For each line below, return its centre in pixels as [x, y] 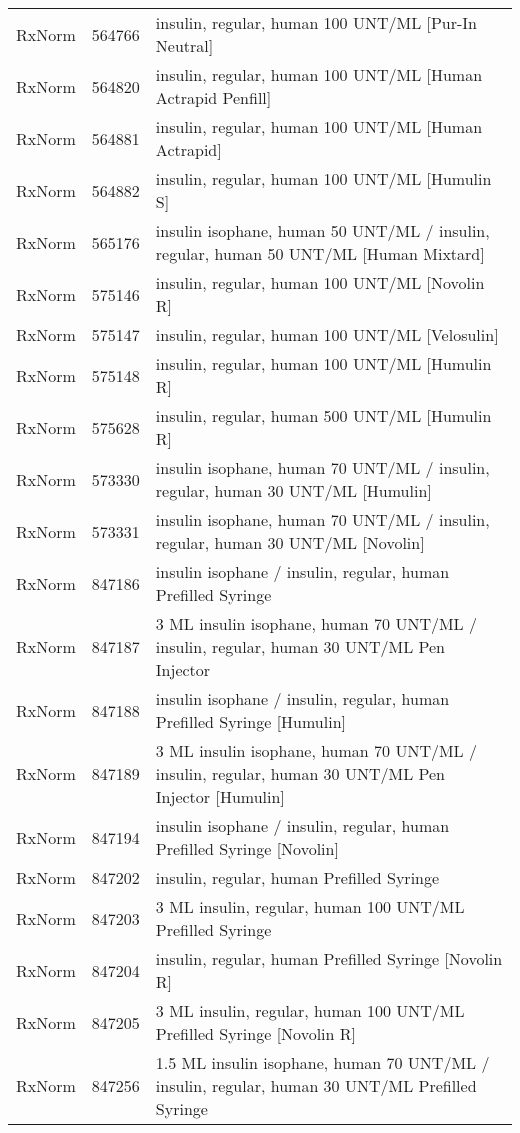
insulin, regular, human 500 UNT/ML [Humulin [323, 415]
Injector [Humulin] [220, 796]
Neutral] [184, 45]
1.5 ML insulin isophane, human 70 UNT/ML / [322, 1062]
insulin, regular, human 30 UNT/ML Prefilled [316, 1085]
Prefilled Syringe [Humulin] [250, 721]
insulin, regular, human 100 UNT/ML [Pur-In [316, 22]
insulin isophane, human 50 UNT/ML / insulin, [322, 230]
